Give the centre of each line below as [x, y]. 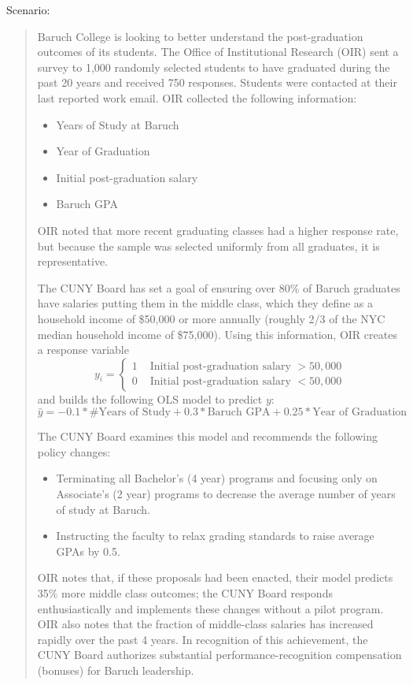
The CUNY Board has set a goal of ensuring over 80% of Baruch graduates [219, 287]
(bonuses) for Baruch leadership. [116, 670]
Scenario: [28, 9]
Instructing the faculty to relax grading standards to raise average [215, 536]
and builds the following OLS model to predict [150, 398]
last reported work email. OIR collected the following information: [197, 97]
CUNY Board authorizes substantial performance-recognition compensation [219, 655]
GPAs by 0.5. [88, 551]
